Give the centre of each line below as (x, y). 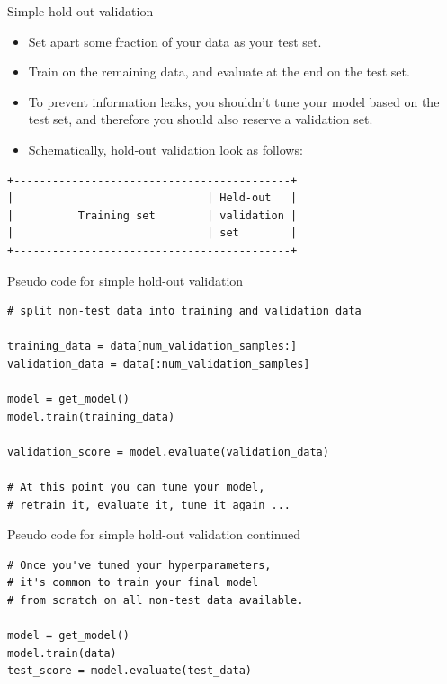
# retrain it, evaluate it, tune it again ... (149, 505)
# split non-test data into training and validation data (184, 311)
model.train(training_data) (91, 417)
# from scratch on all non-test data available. (156, 601)
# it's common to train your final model (133, 583)
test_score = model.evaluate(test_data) (130, 671)
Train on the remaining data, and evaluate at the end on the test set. (219, 71)
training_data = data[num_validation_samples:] (152, 346)
